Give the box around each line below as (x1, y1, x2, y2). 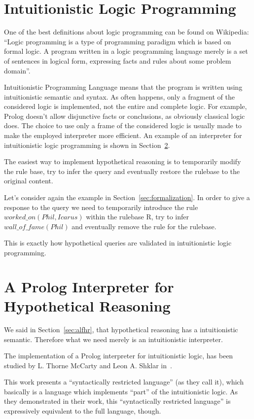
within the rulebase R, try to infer (86, 211, 189, 222)
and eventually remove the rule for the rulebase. (72, 221, 217, 231)
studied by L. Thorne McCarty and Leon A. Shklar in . (4, 360, 172, 370)
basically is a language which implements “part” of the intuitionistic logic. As (4, 386, 238, 396)
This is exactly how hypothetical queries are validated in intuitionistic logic (4, 238, 232, 248)
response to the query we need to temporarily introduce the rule (4, 202, 198, 212)
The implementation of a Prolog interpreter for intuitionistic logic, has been (4, 350, 233, 361)
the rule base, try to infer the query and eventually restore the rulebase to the (4, 166, 240, 176)
